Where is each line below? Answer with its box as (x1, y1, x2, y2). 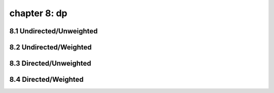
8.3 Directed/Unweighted (9, 59, 91, 68)
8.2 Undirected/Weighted (9, 43, 92, 52)
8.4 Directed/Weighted (9, 75, 84, 84)
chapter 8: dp (9, 8, 68, 19)
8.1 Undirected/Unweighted (9, 27, 98, 35)
